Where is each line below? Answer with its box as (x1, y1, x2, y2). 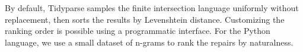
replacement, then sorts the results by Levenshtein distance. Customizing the (5, 13, 285, 25)
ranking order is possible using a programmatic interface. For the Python (5, 25, 270, 37)
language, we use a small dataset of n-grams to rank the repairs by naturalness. (5, 36, 294, 48)
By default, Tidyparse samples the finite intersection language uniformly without (5, 2, 299, 13)
